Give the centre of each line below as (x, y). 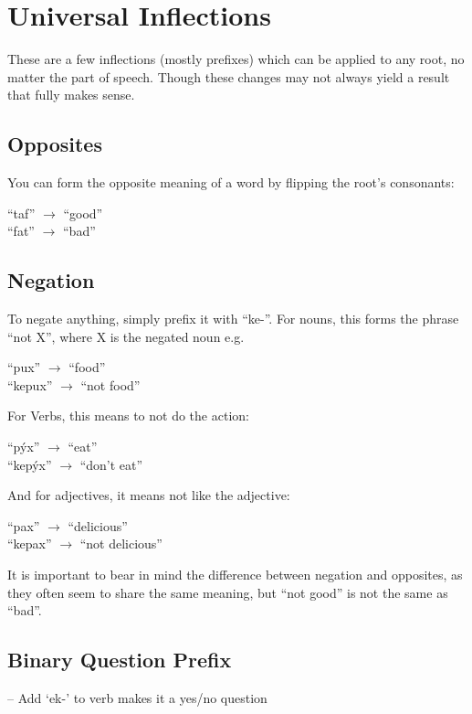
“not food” (110, 384)
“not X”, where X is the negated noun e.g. (126, 336)
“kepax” (30, 543)
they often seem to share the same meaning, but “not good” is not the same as (228, 592)
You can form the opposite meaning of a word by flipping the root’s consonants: (231, 182)
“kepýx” (30, 464)
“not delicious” (121, 543)
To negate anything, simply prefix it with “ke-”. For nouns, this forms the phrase (233, 319)
